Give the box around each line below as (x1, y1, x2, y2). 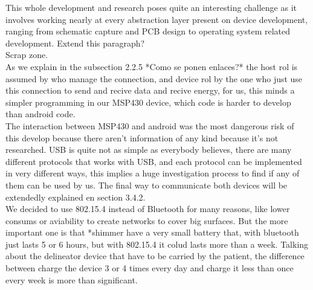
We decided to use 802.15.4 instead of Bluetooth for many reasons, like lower (5, 202, 290, 215)
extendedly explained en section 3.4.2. (5, 190, 146, 203)
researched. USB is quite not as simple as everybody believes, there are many (5, 143, 292, 156)
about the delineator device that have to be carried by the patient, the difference (5, 250, 305, 262)
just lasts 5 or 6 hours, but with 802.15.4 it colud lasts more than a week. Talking (5, 237, 309, 250)
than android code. (5, 108, 76, 120)
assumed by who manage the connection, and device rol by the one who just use (5, 72, 303, 85)
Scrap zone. (5, 48, 48, 61)
